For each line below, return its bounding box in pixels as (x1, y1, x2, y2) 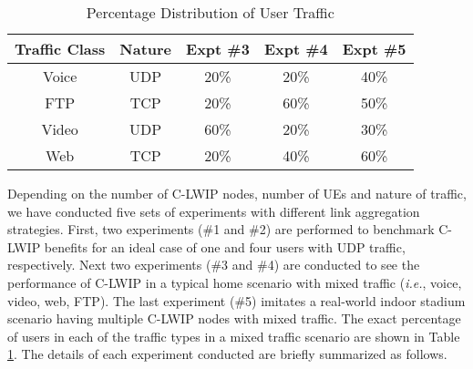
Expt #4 (263, 38, 328, 59)
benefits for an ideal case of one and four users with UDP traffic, (44, 237, 406, 256)
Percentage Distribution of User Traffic (86, 2, 334, 23)
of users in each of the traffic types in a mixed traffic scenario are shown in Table (7, 326, 460, 345)
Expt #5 (342, 38, 406, 59)
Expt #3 (186, 38, 250, 59)
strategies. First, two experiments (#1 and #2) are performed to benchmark (7, 220, 435, 239)
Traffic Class (15, 38, 106, 59)
